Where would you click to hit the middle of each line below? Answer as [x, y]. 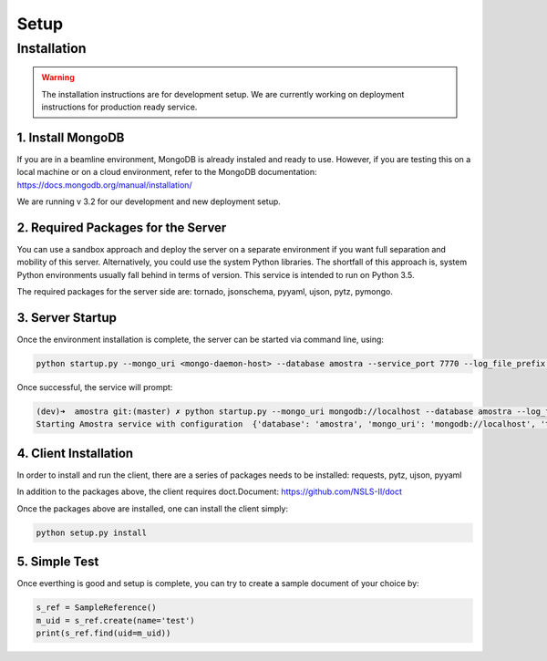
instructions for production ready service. [119, 107]
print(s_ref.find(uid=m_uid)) [103, 633]
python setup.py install [92, 532]
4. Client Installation [75, 453]
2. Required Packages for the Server [122, 227]
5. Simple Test [58, 562]
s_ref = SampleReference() [96, 608]
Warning [58, 77]
